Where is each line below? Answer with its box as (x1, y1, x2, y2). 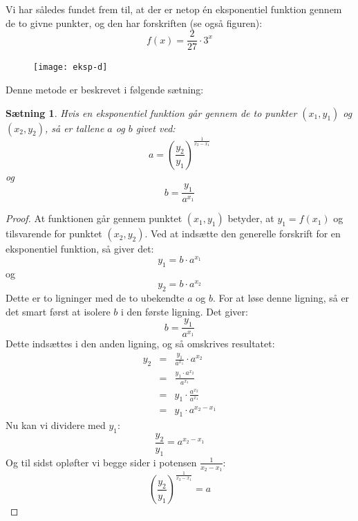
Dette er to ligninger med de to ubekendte (6, 291, 185, 305)
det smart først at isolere (6, 304, 111, 318)
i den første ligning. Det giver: (120, 304, 248, 318)
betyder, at (227, 211, 274, 226)
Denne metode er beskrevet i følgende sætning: (6, 82, 204, 96)
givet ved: (135, 120, 176, 135)
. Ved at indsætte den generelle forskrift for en (144, 226, 341, 241)
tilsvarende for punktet (6, 226, 102, 241)
